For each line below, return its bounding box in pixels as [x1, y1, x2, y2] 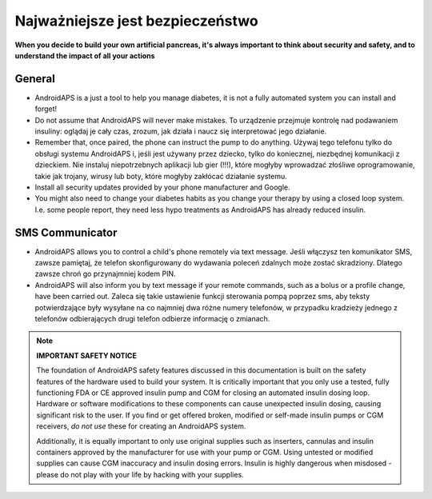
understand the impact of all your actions [14, 50, 155, 60]
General [14, 72, 56, 86]
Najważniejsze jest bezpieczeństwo [14, 12, 259, 30]
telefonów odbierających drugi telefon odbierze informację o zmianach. [34, 314, 270, 323]
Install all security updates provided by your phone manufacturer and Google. [34, 182, 290, 192]
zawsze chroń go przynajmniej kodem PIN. [34, 269, 176, 279]
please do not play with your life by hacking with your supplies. [36, 469, 244, 479]
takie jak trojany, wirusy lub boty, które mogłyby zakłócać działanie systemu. [34, 171, 287, 181]
